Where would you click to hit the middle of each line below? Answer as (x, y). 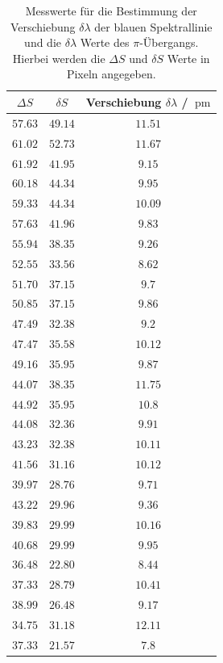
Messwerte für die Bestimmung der (111, 10)
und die (43, 42)
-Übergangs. (169, 42)
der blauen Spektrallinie (153, 26)
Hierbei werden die (59, 58)
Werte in (188, 58)
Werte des (105, 42)
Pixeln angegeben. (111, 74)
